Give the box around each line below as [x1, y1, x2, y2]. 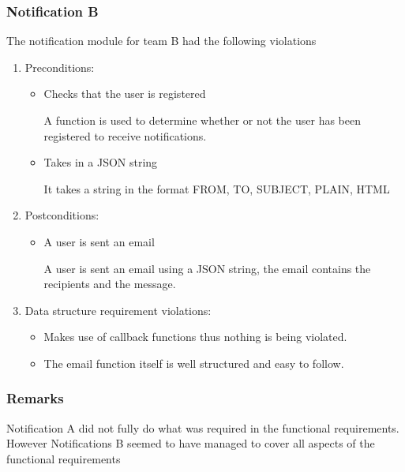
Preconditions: [24, 58, 95, 75]
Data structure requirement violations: [24, 302, 212, 318]
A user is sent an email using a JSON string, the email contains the [43, 260, 371, 276]
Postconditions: [24, 207, 99, 223]
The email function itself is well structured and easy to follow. [43, 354, 344, 371]
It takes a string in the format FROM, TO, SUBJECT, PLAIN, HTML [43, 180, 390, 197]
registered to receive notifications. [43, 127, 207, 144]
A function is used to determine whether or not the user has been [43, 112, 361, 128]
